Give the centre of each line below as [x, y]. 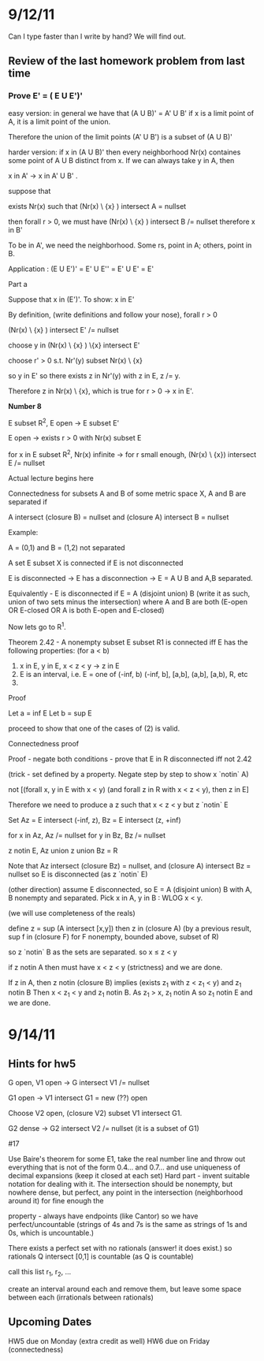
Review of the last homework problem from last [127, 61]
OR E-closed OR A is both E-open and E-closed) [86, 610]
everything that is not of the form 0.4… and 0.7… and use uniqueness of [125, 1167]
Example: [23, 532]
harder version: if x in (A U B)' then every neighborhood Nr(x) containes [125, 152]
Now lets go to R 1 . [37, 626]
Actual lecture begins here [51, 478]
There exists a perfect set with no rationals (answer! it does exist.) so [120, 1248]
